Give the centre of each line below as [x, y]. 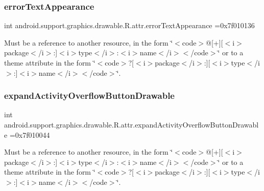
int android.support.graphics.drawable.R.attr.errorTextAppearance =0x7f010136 [129, 25]
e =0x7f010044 [27, 134]
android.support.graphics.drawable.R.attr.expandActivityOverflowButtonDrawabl [131, 124]
